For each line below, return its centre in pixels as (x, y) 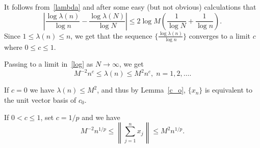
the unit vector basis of (40, 100)
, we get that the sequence (111, 35)
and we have (101, 117)
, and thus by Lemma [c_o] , (141, 90)
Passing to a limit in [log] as (49, 64)
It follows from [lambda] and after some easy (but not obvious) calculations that (130, 7)
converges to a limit (219, 35)
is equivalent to (228, 90)
